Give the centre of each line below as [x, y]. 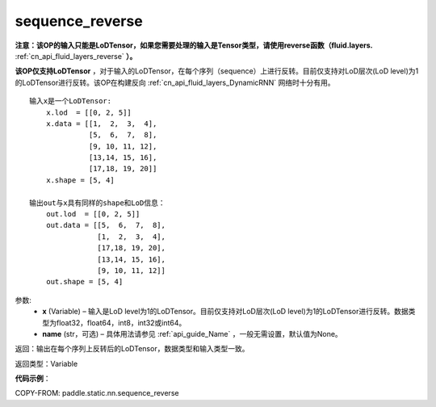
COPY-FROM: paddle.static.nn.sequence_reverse [97, 393]
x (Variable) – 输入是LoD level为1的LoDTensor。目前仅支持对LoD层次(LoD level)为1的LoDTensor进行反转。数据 [226, 312]
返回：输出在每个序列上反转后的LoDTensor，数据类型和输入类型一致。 [132, 349]
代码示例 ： [33, 379]
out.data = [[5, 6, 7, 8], [105, 225]
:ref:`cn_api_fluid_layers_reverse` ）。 [76, 56]
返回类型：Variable [46, 363]
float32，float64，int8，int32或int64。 [121, 322]
